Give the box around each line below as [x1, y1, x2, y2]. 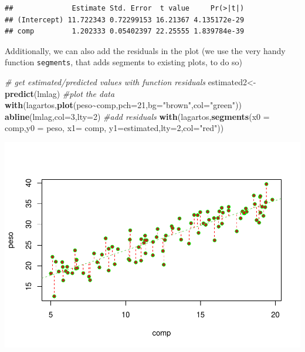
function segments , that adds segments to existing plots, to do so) [5, 56, 243, 68]
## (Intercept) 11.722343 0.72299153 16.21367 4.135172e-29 [5, 15, 245, 24]
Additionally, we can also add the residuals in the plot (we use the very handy [5, 44, 286, 56]
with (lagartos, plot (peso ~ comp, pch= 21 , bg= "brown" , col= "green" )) [5, 99, 242, 111]
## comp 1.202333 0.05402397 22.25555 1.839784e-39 [5, 27, 245, 36]
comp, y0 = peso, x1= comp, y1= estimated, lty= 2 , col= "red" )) [5, 122, 224, 134]
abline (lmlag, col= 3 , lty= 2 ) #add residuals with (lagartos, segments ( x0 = [5, 110, 270, 122]
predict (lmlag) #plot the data [5, 87, 115, 99]
